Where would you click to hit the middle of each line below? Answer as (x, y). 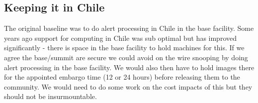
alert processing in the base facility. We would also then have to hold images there (129, 67)
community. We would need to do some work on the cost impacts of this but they (128, 86)
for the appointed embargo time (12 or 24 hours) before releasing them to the (122, 77)
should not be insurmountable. (50, 96)
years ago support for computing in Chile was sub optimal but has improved (121, 38)
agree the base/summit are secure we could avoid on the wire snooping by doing (126, 57)
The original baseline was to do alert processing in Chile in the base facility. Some (129, 28)
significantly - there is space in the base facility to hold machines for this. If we (124, 48)
